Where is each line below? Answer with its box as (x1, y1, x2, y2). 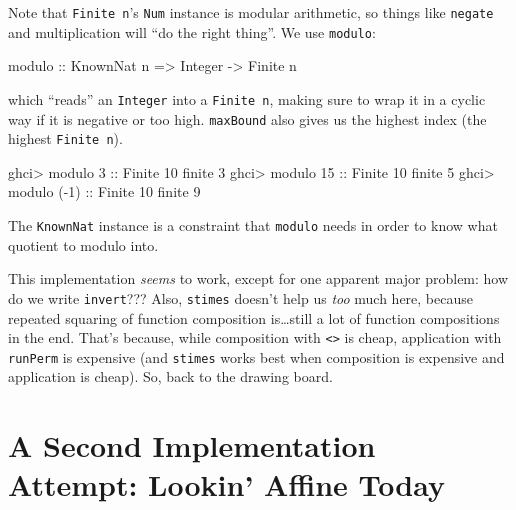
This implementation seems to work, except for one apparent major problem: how (8, 268, 509, 289)
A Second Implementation (8, 425, 376, 466)
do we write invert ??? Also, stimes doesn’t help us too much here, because (8, 287, 473, 308)
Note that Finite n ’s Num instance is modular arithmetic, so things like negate (8, 2, 494, 22)
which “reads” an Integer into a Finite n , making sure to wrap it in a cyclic (8, 88, 486, 109)
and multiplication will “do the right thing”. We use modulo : (8, 21, 376, 42)
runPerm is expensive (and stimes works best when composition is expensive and (8, 346, 505, 367)
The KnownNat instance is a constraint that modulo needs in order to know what (8, 215, 498, 236)
